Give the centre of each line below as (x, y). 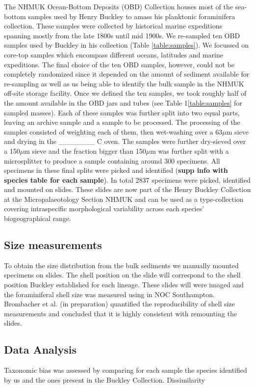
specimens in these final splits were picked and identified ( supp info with (116, 170)
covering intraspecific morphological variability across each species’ (104, 208)
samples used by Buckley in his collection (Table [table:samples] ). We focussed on (126, 45)
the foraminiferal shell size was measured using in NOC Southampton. (109, 294)
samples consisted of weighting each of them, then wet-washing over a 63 (113, 131)
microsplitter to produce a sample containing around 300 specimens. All (112, 160)
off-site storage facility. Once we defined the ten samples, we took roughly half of (125, 93)
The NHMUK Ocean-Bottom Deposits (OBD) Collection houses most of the (118, 6)
